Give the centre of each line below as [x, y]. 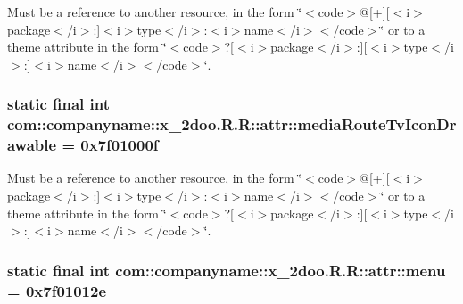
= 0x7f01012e [57, 290]
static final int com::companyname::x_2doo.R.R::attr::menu [227, 270]
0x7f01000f [120, 145]
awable [32, 145]
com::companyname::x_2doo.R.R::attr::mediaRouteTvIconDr [232, 124]
